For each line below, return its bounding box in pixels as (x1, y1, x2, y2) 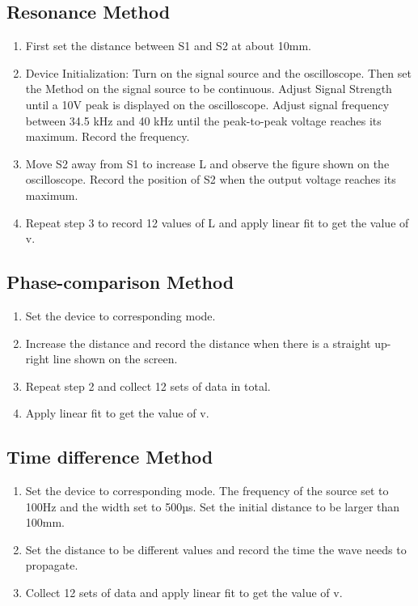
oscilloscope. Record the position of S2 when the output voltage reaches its (25, 171, 396, 188)
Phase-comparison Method (6, 269, 234, 295)
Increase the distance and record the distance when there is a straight (25, 334, 371, 351)
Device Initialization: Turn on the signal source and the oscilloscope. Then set (25, 64, 412, 81)
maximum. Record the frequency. (25, 128, 190, 145)
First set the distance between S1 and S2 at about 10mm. (25, 37, 311, 54)
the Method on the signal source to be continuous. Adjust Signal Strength (25, 80, 392, 97)
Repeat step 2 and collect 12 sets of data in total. (25, 377, 271, 394)
